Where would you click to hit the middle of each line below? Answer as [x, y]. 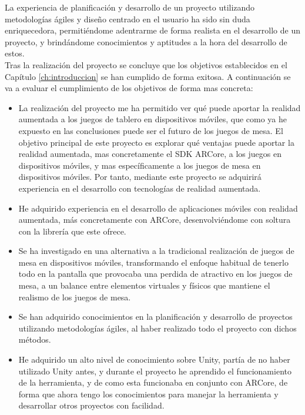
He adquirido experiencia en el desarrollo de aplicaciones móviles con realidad [158, 208]
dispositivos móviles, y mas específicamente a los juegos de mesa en [140, 165]
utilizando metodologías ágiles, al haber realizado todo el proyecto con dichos [157, 328]
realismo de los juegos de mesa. [75, 297]
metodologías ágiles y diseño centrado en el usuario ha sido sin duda [128, 19]
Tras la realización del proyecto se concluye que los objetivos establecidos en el [146, 64]
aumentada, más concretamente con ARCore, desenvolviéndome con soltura [155, 220]
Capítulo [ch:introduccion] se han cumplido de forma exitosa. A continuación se [148, 76]
